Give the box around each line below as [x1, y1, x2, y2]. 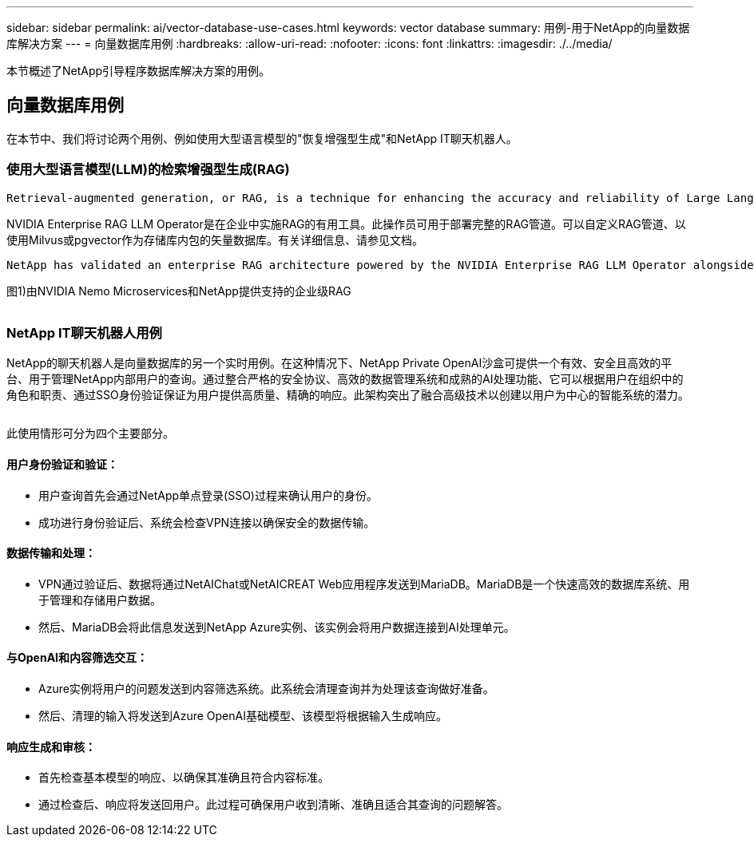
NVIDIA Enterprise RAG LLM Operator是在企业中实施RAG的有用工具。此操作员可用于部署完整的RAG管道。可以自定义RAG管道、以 [6, 216, 686, 231]
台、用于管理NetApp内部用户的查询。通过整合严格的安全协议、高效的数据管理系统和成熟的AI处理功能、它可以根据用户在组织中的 [6, 372, 684, 386]
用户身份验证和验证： [6, 457, 118, 471]
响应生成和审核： [6, 739, 96, 754]
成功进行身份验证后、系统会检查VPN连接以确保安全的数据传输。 [38, 515, 375, 529]
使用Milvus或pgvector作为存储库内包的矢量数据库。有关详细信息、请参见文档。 [6, 232, 424, 247]
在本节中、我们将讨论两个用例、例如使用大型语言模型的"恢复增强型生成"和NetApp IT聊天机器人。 [6, 131, 518, 145]
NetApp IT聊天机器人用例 [6, 324, 162, 341]
